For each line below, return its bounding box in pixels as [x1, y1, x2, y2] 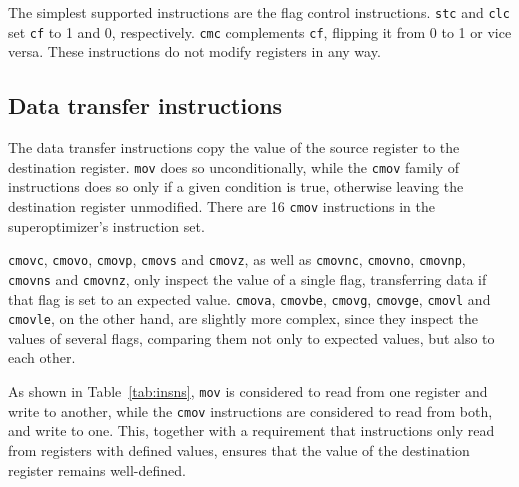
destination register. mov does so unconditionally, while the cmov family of [8, 156, 460, 177]
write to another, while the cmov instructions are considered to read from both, [8, 400, 493, 421]
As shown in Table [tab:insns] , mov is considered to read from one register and [8, 381, 488, 402]
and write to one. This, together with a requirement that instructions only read [8, 420, 495, 441]
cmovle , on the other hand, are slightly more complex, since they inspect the [8, 308, 478, 329]
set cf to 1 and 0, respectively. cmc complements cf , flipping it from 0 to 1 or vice [8, 21, 512, 42]
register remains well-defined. [8, 459, 186, 480]
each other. [8, 347, 76, 368]
